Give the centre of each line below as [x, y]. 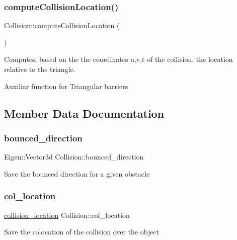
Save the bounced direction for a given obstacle [77, 173]
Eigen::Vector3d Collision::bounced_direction [74, 157]
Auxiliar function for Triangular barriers [66, 86]
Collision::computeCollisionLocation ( [62, 25]
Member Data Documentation [84, 113]
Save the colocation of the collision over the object [82, 232]
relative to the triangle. [40, 69]
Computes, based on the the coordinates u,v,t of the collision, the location [118, 59]
